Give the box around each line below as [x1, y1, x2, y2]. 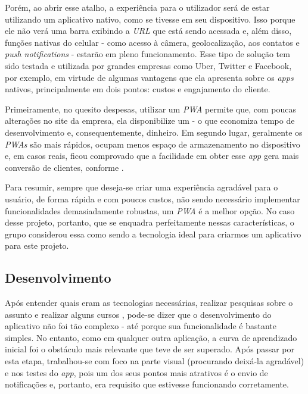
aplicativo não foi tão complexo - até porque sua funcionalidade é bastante [5, 320, 276, 332]
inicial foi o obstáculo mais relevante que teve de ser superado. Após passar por [5, 343, 295, 355]
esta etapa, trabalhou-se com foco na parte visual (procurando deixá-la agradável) [5, 355, 304, 367]
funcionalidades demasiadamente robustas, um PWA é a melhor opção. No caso [5, 204, 295, 217]
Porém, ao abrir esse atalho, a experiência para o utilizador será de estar [5, 1, 270, 13]
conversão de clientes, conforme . [5, 161, 124, 173]
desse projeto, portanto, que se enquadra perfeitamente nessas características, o [5, 216, 294, 229]
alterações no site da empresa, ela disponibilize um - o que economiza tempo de [5, 114, 295, 127]
